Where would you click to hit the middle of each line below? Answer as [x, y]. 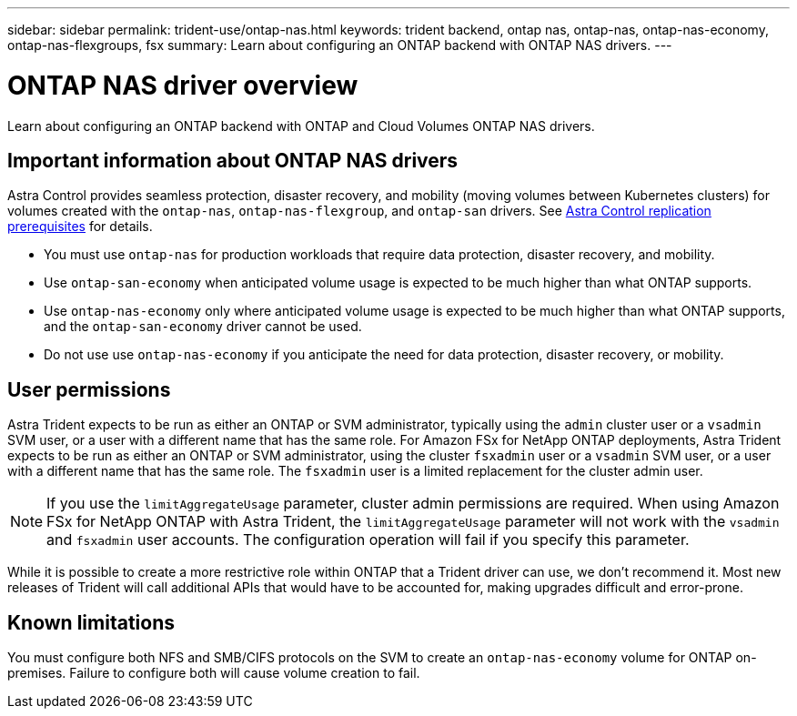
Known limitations [91, 622]
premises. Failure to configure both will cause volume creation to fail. [214, 673]
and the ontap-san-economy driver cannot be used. [203, 327]
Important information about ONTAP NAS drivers [233, 160]
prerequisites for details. [80, 227]
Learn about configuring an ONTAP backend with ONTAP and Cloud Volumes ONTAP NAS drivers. [301, 126]
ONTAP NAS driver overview [183, 85]
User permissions [89, 389]
